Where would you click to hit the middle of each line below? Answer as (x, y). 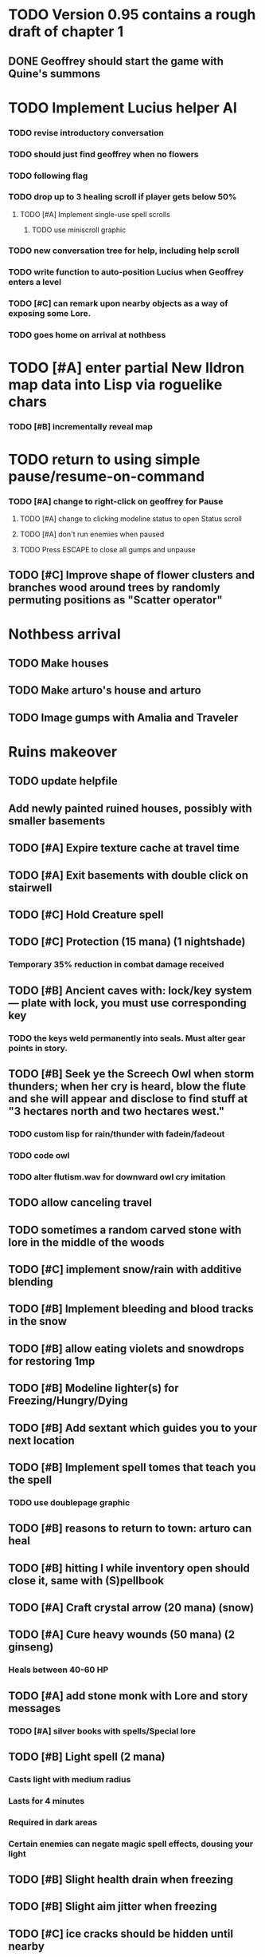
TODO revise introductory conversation (86, 132)
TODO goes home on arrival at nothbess (87, 334)
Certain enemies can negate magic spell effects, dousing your (131, 1844)
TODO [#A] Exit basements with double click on (129, 875)
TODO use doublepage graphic (69, 1502)
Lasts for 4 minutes (47, 1801)
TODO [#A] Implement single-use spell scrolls (95, 214)
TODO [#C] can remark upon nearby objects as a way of (118, 303)
